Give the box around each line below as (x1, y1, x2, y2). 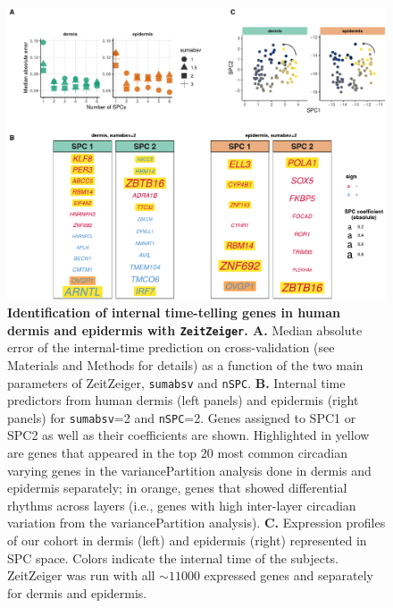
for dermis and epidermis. (7, 583, 147, 602)
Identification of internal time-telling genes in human (7, 303, 340, 322)
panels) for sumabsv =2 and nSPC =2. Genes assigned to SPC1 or (7, 408, 356, 426)
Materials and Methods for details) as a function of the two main (7, 355, 364, 374)
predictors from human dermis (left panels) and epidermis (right (7, 391, 359, 410)
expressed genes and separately (204, 566, 373, 585)
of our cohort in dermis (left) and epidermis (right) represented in (7, 531, 367, 550)
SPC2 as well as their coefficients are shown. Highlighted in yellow (7, 426, 370, 444)
